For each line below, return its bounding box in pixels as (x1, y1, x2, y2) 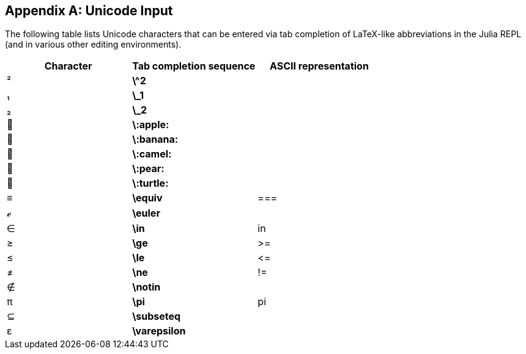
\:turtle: (132, 177, 169, 190)
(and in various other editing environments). (5, 39, 182, 50)
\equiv (132, 192, 163, 204)
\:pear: (132, 162, 165, 175)
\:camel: (132, 148, 172, 161)
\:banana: (132, 133, 179, 146)
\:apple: (132, 118, 169, 131)
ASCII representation (270, 60, 369, 73)
